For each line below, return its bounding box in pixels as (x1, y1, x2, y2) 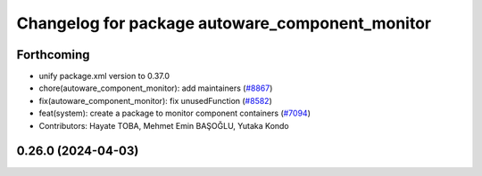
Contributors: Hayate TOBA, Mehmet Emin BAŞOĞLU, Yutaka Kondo (38, 120, 289, 131)
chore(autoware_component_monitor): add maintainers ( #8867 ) (38, 83, 273, 93)
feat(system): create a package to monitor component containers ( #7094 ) (38, 108, 312, 119)
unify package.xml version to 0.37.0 (38, 71, 170, 82)
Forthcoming (16, 47, 90, 62)
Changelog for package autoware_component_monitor (16, 13, 432, 33)
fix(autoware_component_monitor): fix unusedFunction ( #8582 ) (38, 95, 272, 106)
